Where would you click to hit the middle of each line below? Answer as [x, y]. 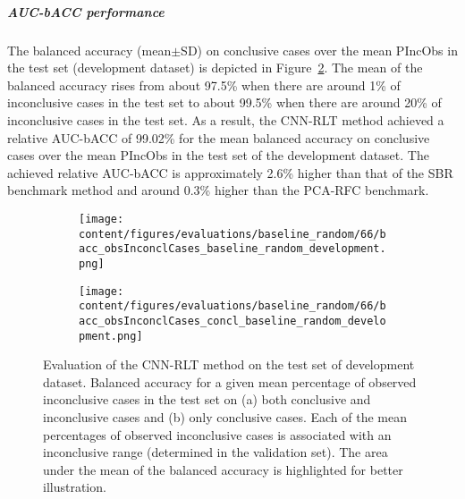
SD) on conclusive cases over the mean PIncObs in [319, 50]
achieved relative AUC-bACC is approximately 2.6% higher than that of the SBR [230, 172]
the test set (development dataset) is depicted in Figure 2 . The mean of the [215, 68]
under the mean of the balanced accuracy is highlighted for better [223, 469]
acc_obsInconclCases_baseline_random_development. [232, 249]
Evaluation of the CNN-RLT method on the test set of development [229, 364]
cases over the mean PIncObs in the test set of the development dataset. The [218, 155]
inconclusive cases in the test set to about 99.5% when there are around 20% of [224, 102]
